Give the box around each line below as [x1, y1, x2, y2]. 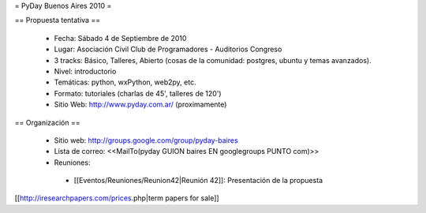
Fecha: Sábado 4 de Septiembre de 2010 [54, 33, 187, 43]
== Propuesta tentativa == [14, 16, 101, 25]
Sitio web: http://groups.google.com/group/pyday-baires [54, 135, 238, 145]
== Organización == [14, 118, 80, 127]
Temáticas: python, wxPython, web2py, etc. [54, 77, 196, 87]
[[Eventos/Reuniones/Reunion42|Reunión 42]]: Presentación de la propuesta [73, 176, 323, 185]
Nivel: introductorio [54, 66, 117, 76]
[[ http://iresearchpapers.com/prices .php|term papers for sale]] [14, 193, 220, 203]
